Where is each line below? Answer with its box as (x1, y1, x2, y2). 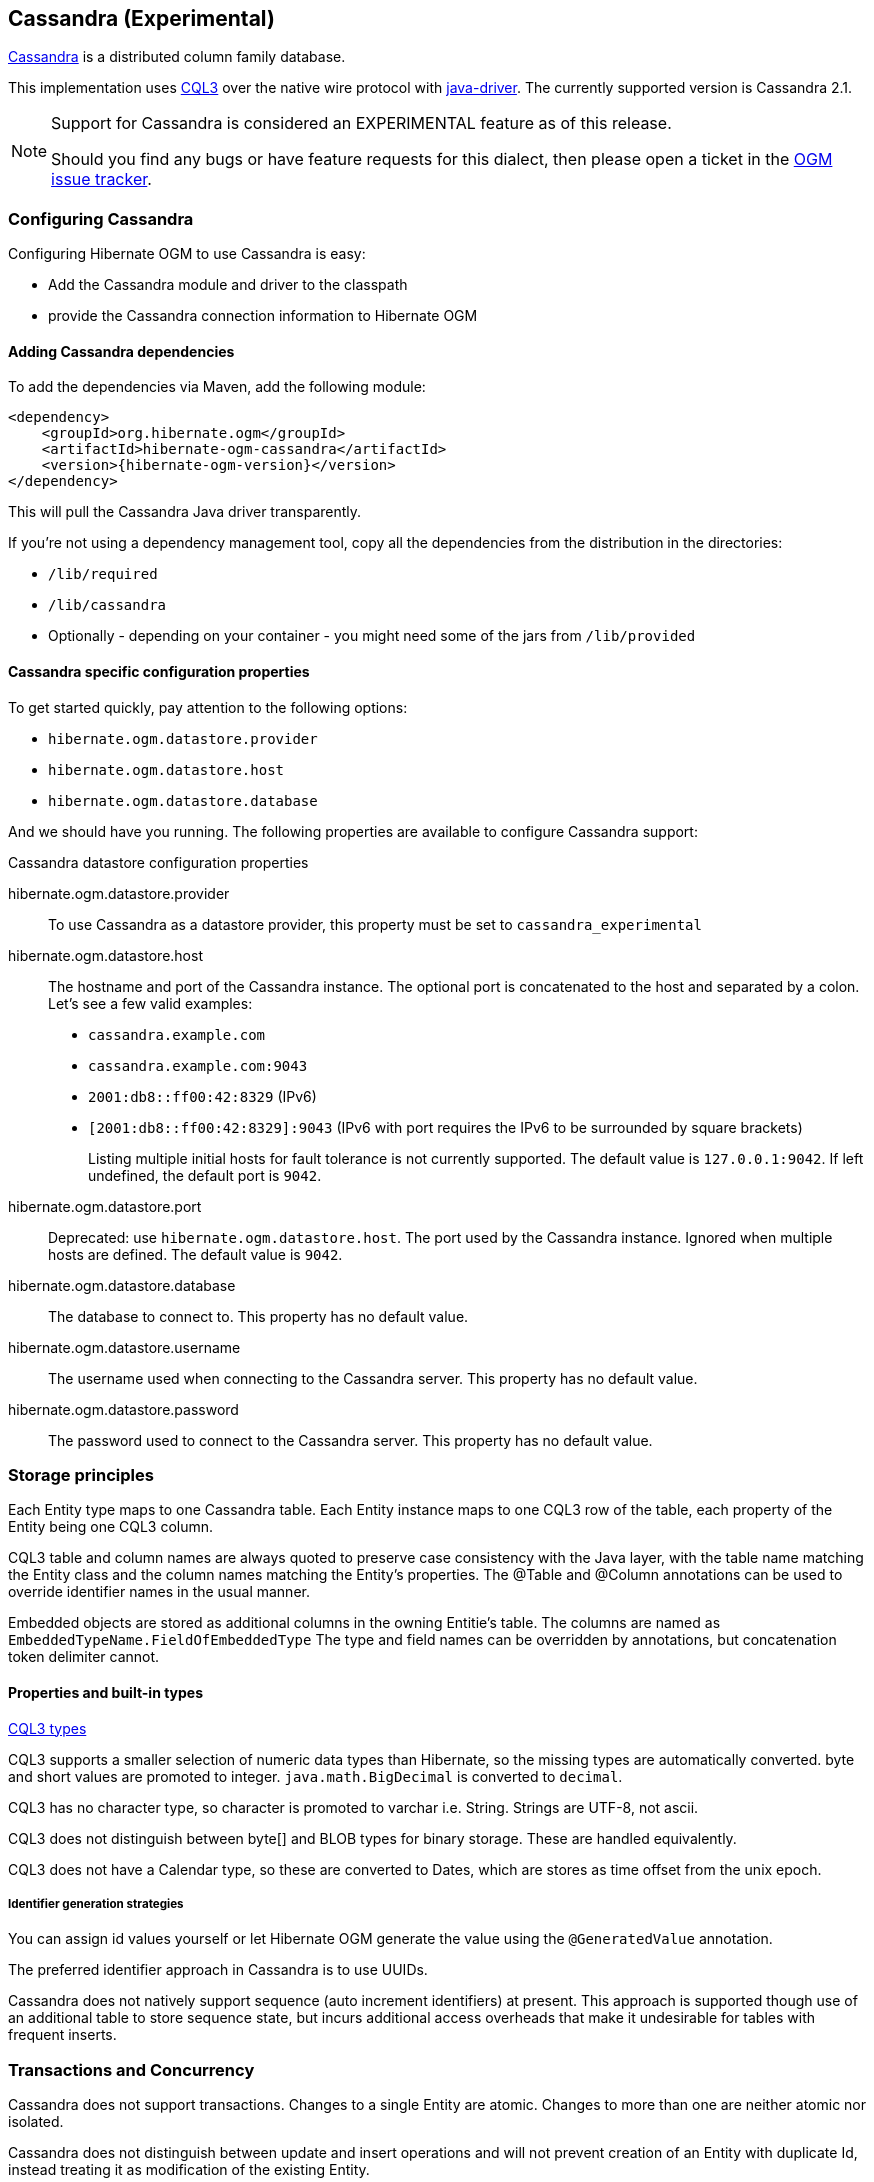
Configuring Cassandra (8, 208, 194, 229)
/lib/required (48, 566, 158, 583)
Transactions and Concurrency (8, 2059, 255, 2080)
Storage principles (8, 1464, 154, 1485)
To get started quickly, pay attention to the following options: (8, 698, 408, 716)
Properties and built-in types (8, 1683, 204, 1701)
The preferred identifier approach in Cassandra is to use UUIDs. (8, 1961, 428, 1979)
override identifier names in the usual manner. (8, 1583, 310, 1601)
